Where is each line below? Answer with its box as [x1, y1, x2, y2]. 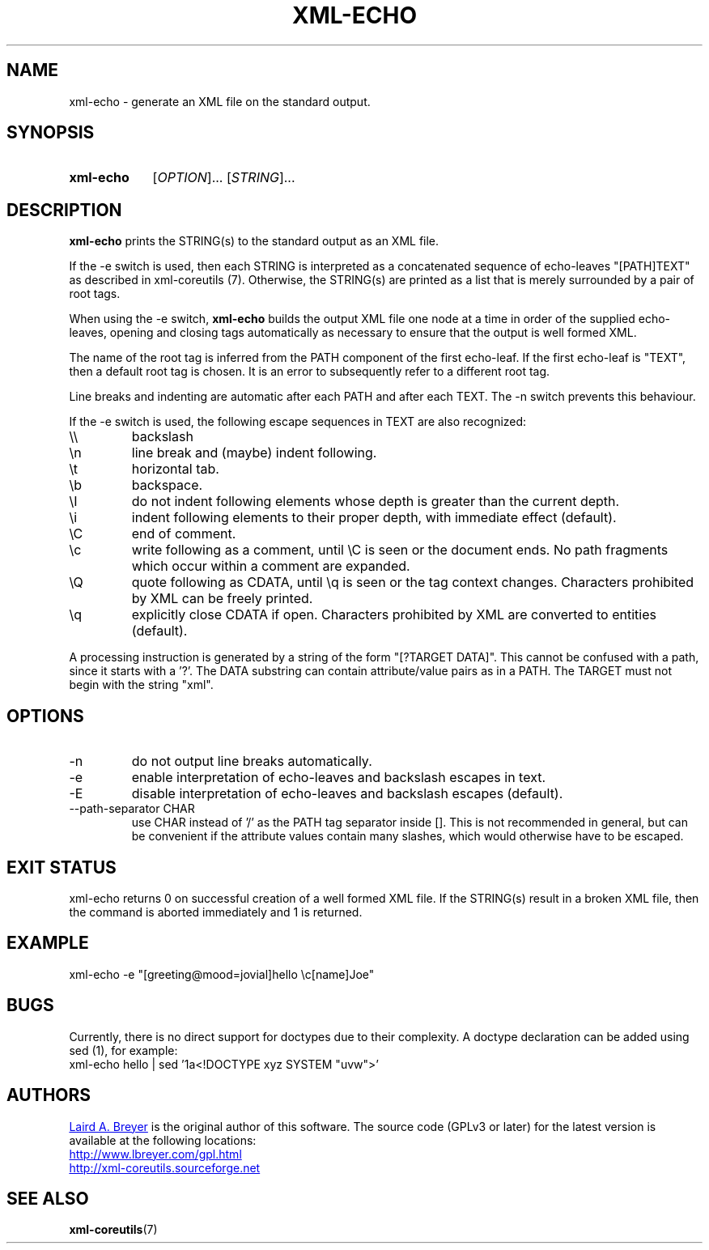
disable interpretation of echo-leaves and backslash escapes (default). [131, 785, 563, 802]
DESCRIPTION [6, 199, 122, 220]
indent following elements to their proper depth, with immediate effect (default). [131, 509, 617, 526]
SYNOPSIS [6, 122, 95, 143]
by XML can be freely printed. [131, 590, 313, 607]
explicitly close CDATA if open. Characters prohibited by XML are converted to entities [131, 606, 656, 623]
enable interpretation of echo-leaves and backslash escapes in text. [131, 769, 546, 786]
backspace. [131, 477, 203, 494]
